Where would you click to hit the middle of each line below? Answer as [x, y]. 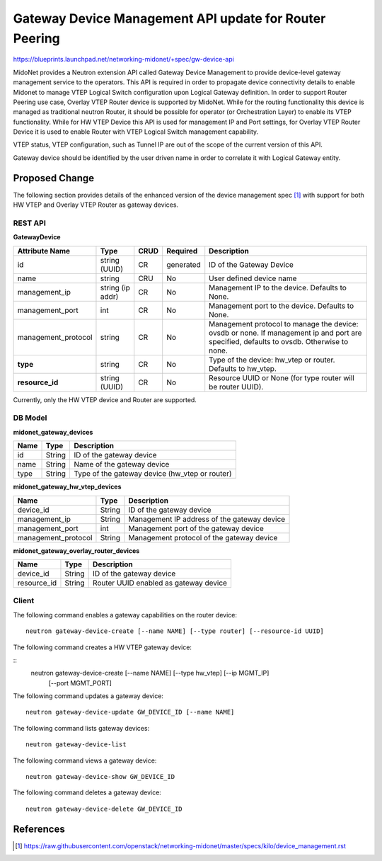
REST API [29, 223]
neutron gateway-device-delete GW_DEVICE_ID [104, 809]
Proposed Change [54, 178]
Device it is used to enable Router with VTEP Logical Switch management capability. [136, 132]
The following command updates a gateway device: [88, 696]
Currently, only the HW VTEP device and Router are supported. [105, 399]
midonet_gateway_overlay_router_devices [76, 551]
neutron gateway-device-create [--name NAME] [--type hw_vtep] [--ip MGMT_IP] [150, 673]
